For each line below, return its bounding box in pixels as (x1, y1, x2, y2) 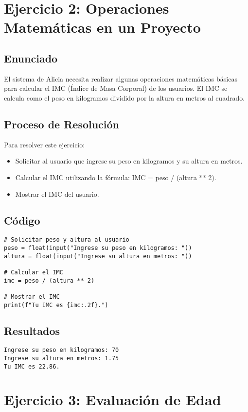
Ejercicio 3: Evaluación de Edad (4, 389, 221, 409)
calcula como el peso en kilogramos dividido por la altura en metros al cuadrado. (4, 92, 245, 103)
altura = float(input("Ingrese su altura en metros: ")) (4, 252, 192, 260)
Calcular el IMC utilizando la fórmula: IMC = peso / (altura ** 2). (15, 172, 216, 182)
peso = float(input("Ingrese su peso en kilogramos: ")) (4, 244, 192, 251)
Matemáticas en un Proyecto (4, 17, 201, 37)
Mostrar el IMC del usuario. (15, 188, 99, 199)
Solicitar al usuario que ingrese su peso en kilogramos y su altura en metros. (15, 156, 243, 166)
